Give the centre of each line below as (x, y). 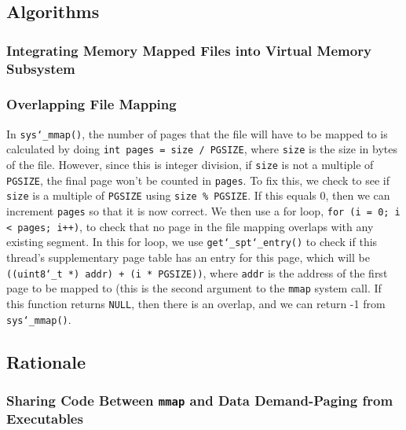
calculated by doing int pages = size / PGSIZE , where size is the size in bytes (202, 149)
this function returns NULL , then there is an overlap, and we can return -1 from (196, 303)
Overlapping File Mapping (91, 104)
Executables (45, 419)
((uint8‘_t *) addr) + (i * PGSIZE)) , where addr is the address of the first (197, 272)
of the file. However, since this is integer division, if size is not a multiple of (190, 165)
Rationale (46, 361)
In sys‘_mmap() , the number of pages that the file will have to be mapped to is (197, 133)
